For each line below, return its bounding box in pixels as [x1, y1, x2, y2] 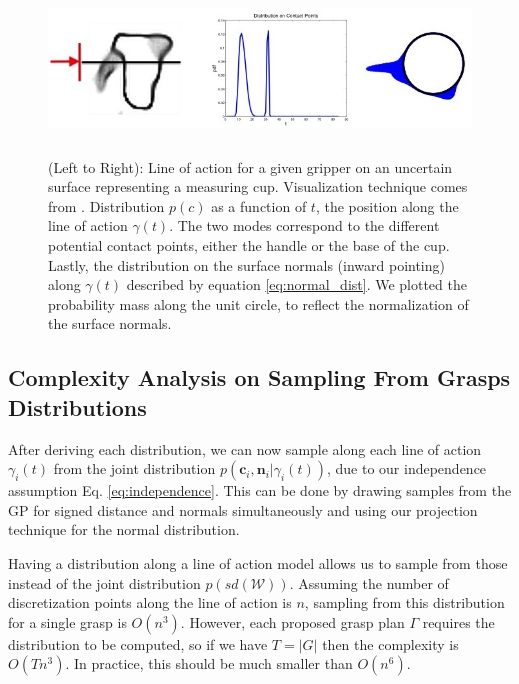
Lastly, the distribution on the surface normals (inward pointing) [48, 254, 445, 275]
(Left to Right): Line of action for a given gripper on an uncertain [48, 156, 453, 177]
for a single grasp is [8, 611, 127, 632]
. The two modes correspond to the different [169, 215, 440, 236]
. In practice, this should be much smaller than [65, 653, 353, 674]
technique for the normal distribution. [8, 519, 240, 540]
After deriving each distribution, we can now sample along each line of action [8, 438, 482, 459]
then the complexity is [322, 633, 459, 654]
